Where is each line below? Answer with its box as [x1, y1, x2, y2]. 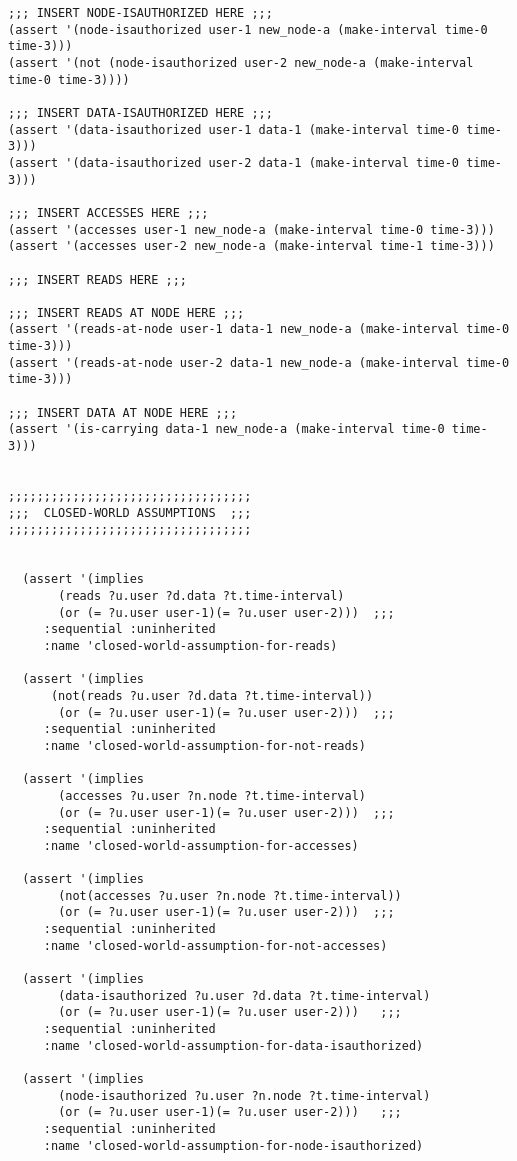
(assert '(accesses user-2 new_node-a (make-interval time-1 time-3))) [8, 239, 495, 254]
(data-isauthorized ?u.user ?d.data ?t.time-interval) [58, 988, 431, 1003]
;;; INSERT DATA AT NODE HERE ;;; [8, 405, 238, 420]
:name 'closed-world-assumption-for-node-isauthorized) [43, 1138, 424, 1153]
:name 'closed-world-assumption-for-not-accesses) [43, 938, 388, 953]
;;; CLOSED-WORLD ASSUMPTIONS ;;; [8, 505, 252, 520]
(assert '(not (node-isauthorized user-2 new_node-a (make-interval [8, 55, 474, 70]
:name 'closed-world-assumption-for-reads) [43, 638, 338, 653]
